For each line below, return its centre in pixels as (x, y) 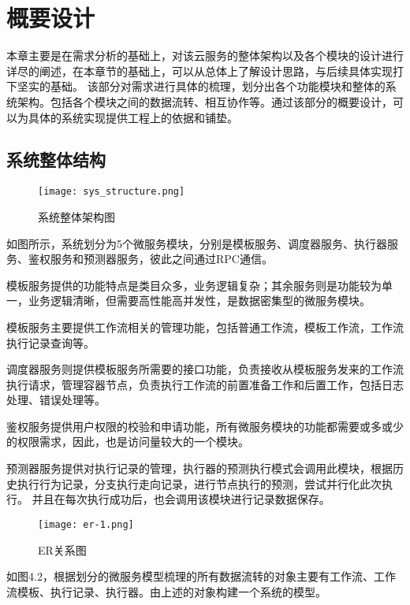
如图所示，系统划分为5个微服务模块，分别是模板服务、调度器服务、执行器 (197, 243)
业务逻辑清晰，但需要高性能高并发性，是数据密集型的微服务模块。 (199, 301)
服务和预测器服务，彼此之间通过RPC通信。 (161, 259)
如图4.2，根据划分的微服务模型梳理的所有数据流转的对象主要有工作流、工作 (201, 576)
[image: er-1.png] (86, 524)
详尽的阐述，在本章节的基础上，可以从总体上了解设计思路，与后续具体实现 (199, 71)
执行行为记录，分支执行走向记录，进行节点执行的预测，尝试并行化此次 (199, 483)
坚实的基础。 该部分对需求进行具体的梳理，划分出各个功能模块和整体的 (201, 86)
